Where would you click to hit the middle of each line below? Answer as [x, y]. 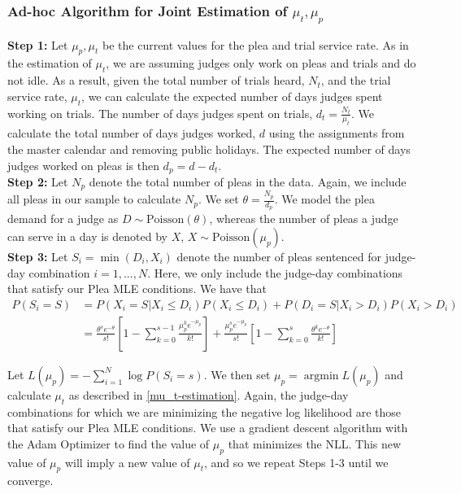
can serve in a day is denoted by [87, 236]
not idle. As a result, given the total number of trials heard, [156, 80]
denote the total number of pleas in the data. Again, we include [248, 181]
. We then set [237, 374]
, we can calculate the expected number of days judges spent [232, 96]
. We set [218, 199]
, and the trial [356, 80]
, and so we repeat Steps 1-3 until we [296, 462]
